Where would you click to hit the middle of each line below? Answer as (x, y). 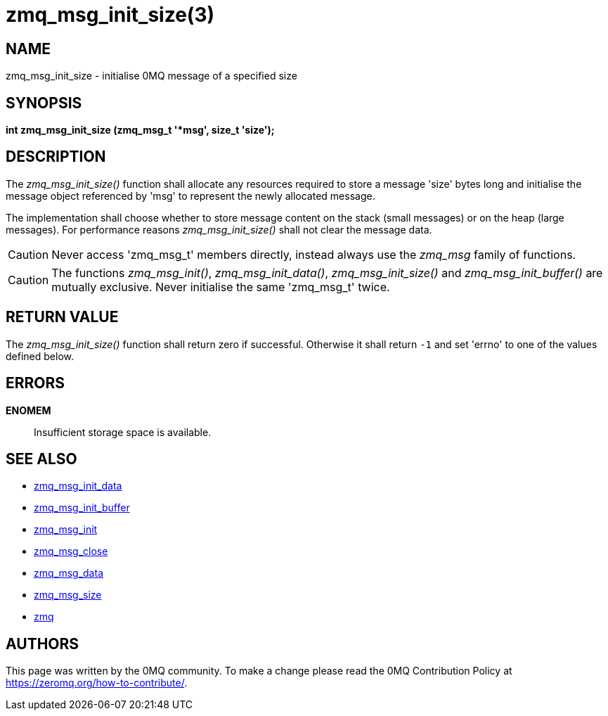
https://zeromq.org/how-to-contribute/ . (97, 683)
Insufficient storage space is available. (123, 432)
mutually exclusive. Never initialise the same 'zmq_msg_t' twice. (221, 287)
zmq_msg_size (68, 595)
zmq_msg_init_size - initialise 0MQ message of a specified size (151, 76)
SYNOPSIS (44, 103)
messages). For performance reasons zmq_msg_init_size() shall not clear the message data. (219, 229)
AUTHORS (43, 644)
